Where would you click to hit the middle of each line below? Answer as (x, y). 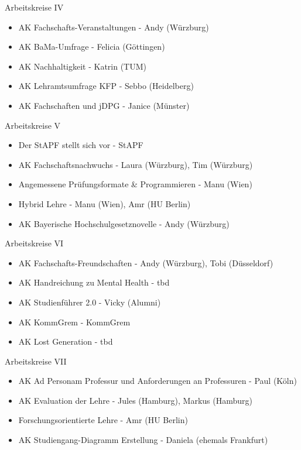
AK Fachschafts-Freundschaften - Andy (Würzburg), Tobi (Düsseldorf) (146, 262)
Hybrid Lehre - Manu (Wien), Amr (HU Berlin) (105, 203)
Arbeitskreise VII (36, 361)
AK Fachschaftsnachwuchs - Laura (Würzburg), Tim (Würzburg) (136, 164)
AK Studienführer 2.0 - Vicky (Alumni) (90, 302)
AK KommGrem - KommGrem (74, 322)
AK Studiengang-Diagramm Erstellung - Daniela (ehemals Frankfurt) (143, 440)
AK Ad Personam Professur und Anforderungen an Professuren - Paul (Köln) (158, 381)
